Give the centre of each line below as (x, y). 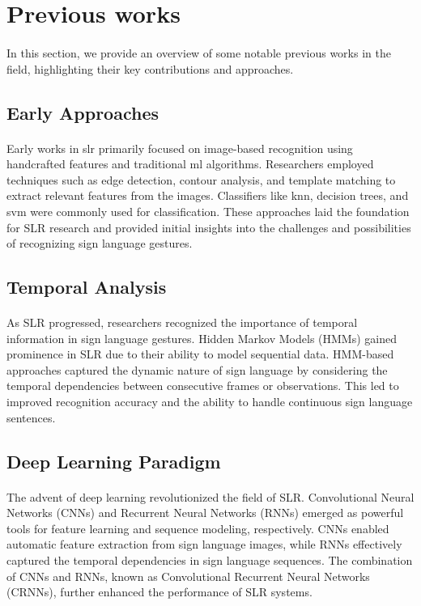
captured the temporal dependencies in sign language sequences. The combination (210, 559)
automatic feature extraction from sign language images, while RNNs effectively (204, 544)
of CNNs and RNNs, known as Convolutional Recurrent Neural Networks (188, 576)
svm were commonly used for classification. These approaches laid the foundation (208, 211)
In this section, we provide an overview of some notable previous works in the (199, 52)
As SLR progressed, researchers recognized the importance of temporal (182, 322)
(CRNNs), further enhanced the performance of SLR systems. (159, 592)
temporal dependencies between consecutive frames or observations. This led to (203, 386)
